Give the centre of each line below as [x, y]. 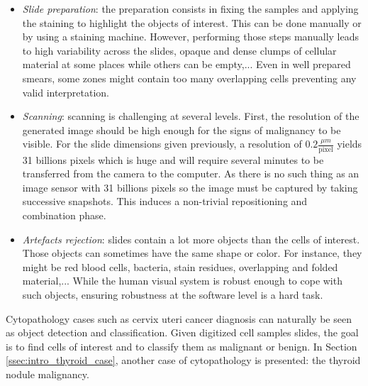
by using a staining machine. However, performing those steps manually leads [191, 37]
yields [350, 144]
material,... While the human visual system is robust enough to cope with [182, 281]
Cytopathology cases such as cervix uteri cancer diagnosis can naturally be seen [179, 318]
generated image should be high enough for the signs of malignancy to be [182, 129]
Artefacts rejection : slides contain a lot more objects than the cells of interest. [191, 239]
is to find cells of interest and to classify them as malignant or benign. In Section [182, 346]
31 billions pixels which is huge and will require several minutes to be [173, 159]
